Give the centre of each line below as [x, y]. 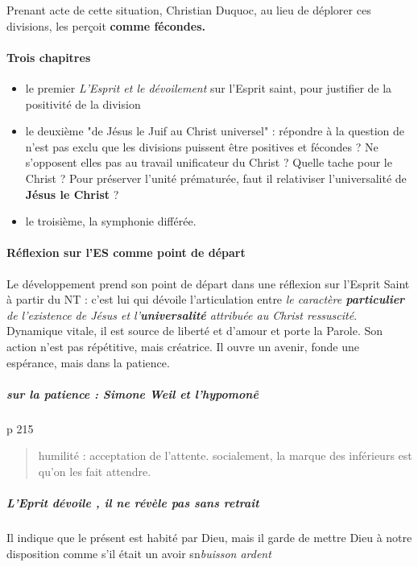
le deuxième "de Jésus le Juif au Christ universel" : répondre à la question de [215, 131]
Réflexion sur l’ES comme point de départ [126, 252]
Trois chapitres [49, 57]
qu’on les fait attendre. [95, 471]
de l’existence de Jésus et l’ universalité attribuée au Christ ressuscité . [182, 315]
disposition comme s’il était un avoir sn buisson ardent [139, 553]
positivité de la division [83, 103]
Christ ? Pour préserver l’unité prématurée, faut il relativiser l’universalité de [216, 178]
